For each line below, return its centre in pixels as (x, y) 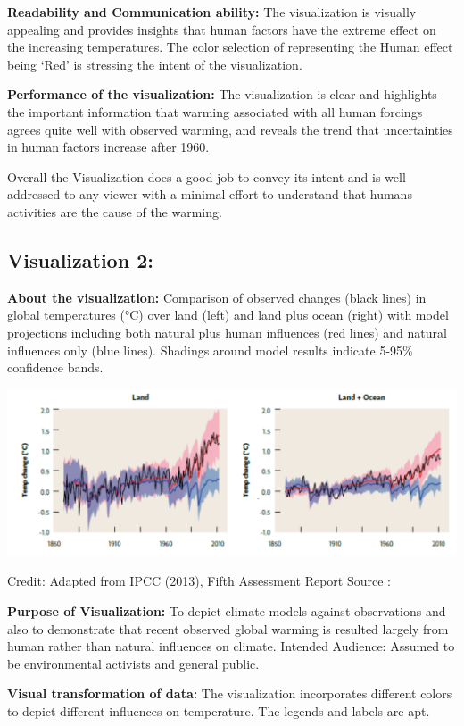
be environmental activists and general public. (133, 663)
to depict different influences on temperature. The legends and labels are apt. (219, 710)
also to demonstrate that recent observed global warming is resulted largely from (228, 628)
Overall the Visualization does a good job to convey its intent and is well (207, 176)
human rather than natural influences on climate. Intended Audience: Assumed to (231, 646)
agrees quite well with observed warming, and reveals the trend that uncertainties (230, 129)
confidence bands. (55, 367)
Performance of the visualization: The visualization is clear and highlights (222, 94)
